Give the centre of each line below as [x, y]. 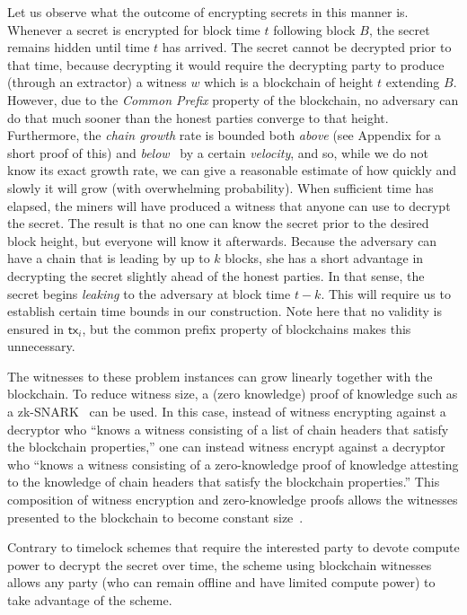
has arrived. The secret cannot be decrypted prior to [307, 47]
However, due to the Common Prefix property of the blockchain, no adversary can [233, 99]
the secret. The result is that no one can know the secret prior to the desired [218, 223]
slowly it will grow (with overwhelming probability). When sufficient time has [220, 187]
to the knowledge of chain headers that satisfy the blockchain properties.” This [224, 482]
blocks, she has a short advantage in [324, 258]
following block [314, 29]
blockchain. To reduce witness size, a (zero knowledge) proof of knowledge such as [233, 394]
